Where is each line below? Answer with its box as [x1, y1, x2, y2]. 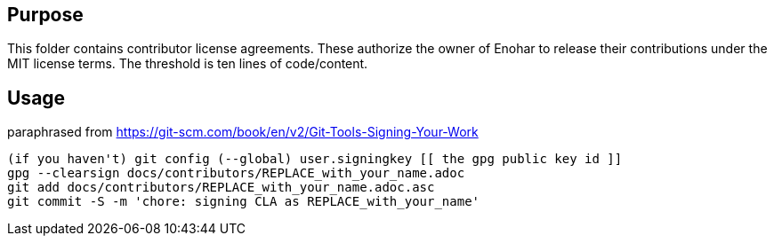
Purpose [7, 4, 84, 26]
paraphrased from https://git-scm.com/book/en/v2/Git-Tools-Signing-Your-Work [7, 124, 479, 140]
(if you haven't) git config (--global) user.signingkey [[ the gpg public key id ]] [7, 152, 623, 167]
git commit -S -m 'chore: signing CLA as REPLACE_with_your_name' [7, 194, 480, 209]
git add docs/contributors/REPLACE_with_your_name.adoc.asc [7, 180, 435, 195]
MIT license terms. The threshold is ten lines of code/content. [7, 56, 368, 72]
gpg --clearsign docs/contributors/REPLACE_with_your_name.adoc [7, 166, 465, 181]
